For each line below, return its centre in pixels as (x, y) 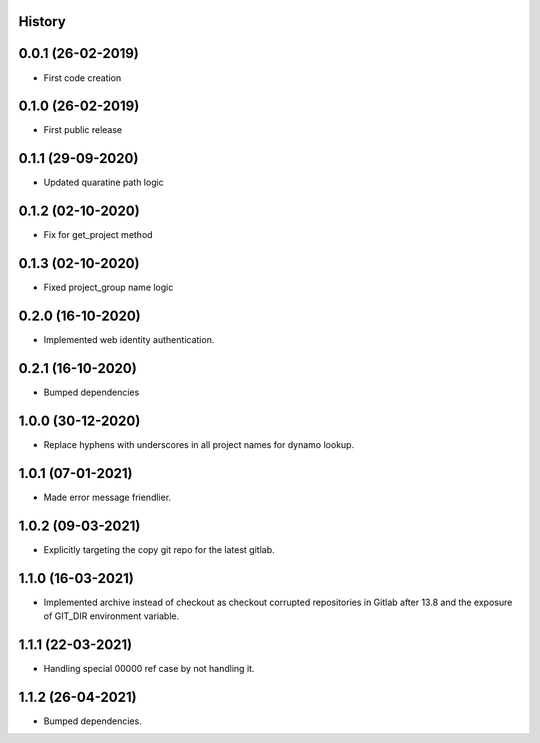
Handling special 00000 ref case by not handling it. (149, 668)
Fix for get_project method (98, 235)
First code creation (82, 77)
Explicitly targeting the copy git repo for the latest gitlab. (159, 549)
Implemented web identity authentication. (129, 340)
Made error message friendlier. (107, 497)
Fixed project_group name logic (108, 287)
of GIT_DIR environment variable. (111, 616)
